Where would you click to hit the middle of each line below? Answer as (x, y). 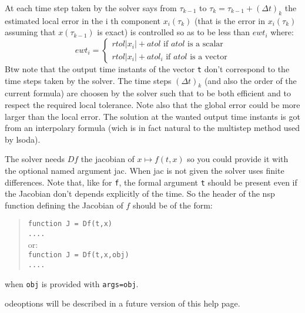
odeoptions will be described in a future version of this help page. (123, 303)
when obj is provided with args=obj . (72, 283)
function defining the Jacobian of (64, 205)
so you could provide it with (238, 159)
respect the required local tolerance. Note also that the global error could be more (152, 105)
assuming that (30, 32)
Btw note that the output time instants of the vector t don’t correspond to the (147, 68)
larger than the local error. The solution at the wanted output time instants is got (152, 116)
